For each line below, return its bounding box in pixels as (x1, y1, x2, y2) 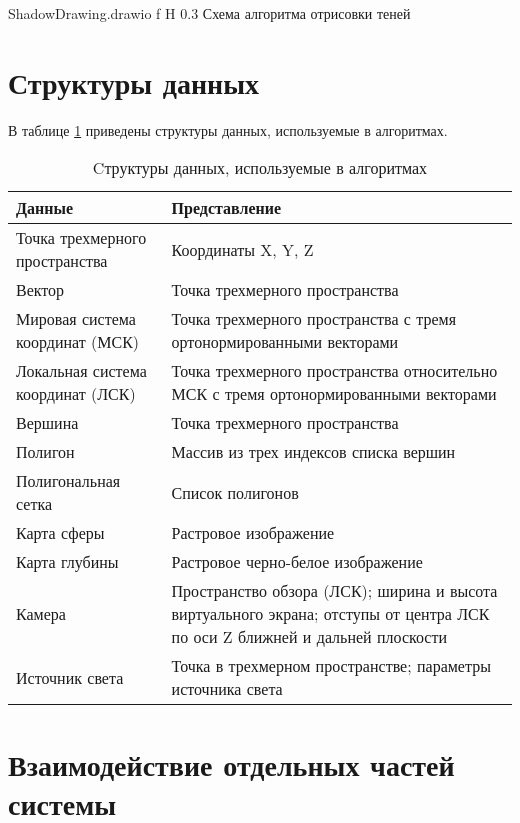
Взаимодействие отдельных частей (8, 743, 455, 784)
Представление (171, 196, 282, 220)
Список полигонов (171, 480, 299, 504)
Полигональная (16, 469, 121, 493)
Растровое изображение (171, 521, 335, 545)
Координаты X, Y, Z (171, 237, 314, 261)
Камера (16, 602, 66, 626)
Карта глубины (16, 550, 119, 574)
